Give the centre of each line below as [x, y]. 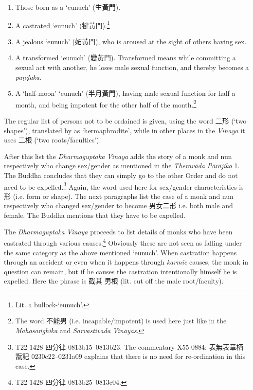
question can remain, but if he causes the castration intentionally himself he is [120, 271]
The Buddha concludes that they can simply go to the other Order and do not [121, 175]
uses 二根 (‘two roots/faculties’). [53, 140]
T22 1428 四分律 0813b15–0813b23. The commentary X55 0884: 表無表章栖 [129, 346]
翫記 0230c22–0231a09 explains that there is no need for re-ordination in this [130, 356]
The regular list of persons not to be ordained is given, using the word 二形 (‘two [125, 121]
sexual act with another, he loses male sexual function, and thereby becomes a [132, 67]
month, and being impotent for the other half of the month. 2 [106, 104]
